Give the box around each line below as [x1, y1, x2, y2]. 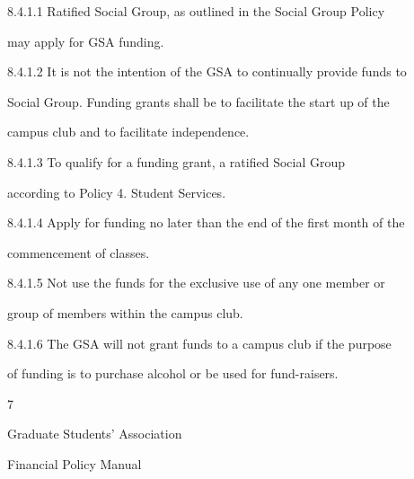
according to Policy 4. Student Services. [7, 182, 226, 201]
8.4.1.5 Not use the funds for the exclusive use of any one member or [7, 273, 385, 292]
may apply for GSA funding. [7, 31, 164, 50]
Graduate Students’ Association [7, 424, 182, 443]
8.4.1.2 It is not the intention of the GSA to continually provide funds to [7, 62, 407, 81]
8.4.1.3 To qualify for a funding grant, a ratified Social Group [7, 152, 346, 171]
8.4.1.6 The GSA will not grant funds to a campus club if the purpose [7, 333, 392, 352]
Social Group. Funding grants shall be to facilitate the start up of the [7, 92, 390, 111]
